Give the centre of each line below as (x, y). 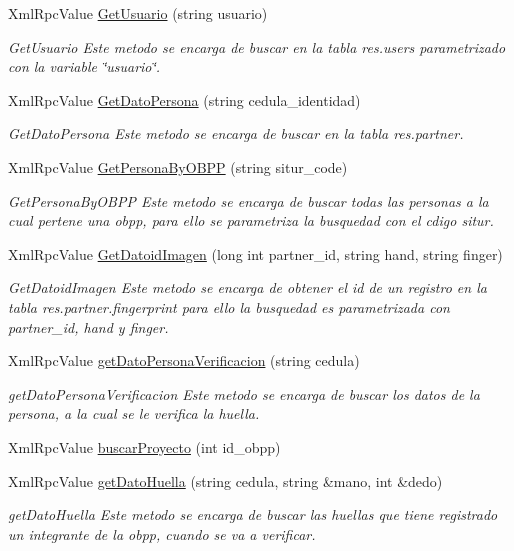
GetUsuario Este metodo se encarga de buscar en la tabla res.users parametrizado (257, 46)
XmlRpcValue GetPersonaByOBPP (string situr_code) (178, 166)
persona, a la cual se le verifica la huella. (134, 413)
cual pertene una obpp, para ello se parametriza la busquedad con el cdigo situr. (251, 220)
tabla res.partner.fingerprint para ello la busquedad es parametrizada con (229, 306)
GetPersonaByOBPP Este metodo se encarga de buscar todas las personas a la (248, 200)
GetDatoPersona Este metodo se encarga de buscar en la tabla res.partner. (236, 133)
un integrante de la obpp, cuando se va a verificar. (162, 533)
